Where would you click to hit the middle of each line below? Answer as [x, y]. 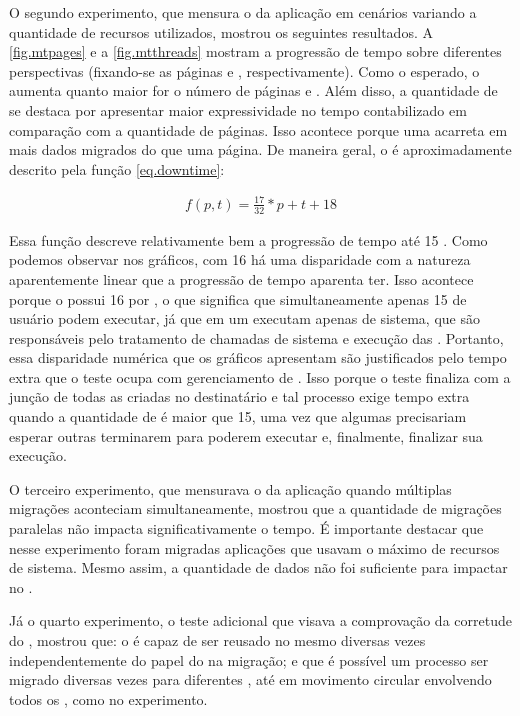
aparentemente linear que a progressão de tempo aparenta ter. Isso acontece [241, 278]
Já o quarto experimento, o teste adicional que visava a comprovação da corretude [260, 620]
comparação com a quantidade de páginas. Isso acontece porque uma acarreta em [258, 129]
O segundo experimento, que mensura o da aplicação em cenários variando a [243, 12]
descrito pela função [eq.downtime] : [117, 168]
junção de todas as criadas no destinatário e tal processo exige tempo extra [239, 396]
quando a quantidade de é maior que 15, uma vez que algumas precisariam [238, 416]
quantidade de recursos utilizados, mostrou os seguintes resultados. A [221, 31]
